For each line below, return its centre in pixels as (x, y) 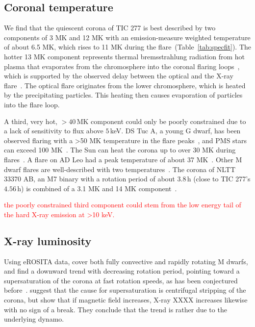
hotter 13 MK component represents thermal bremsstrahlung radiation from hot (125, 56)
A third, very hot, (31, 121)
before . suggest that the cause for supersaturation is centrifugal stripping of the (125, 290)
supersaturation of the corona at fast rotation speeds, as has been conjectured (121, 280)
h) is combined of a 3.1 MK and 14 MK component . (97, 188)
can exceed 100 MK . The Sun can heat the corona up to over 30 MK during (120, 150)
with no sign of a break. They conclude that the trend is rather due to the (115, 309)
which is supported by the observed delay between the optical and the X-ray (119, 76)
